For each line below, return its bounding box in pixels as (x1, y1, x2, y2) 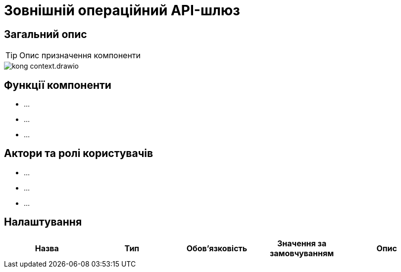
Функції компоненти (4, 78, 111, 91)
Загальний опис (4, 28, 87, 40)
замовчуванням (269, 248, 334, 258)
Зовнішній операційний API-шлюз (4, 2, 240, 19)
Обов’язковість (186, 243, 248, 253)
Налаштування (4, 216, 82, 229)
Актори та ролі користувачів (4, 147, 153, 160)
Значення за (277, 238, 327, 248)
